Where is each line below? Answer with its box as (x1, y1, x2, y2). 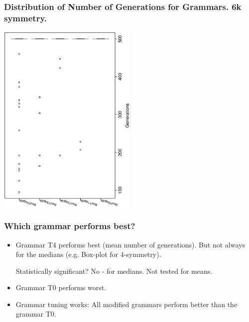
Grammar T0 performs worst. (15, 282, 107, 293)
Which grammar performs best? (4, 220, 135, 232)
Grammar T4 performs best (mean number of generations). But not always (15, 239, 245, 249)
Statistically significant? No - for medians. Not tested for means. (15, 265, 213, 276)
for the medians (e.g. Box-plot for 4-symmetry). (15, 249, 161, 259)
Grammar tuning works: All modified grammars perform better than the (15, 299, 238, 309)
